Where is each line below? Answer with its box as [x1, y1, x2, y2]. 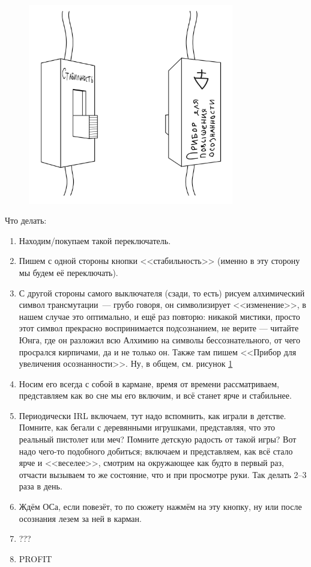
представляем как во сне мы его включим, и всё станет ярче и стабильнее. [19, 389, 292, 402]
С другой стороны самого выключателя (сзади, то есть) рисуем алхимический [19, 286, 305, 299]
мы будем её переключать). [19, 266, 118, 278]
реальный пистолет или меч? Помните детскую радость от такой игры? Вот [19, 433, 297, 446]
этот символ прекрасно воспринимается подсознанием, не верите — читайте [19, 322, 299, 334]
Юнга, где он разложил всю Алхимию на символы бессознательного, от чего [19, 333, 301, 346]
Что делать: [5, 214, 47, 227]
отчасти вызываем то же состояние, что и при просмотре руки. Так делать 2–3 [19, 468, 307, 480]
